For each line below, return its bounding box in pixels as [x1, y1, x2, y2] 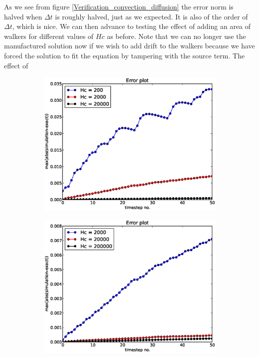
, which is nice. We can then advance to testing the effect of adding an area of [12, 21, 251, 31]
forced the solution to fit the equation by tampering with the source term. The [4, 50, 245, 60]
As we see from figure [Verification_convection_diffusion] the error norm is [4, 1, 234, 11]
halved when [4, 11, 42, 21]
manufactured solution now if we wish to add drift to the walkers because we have [4, 40, 255, 51]
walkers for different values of [4, 30, 94, 41]
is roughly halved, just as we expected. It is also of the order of [55, 11, 248, 21]
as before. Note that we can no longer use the [107, 30, 246, 41]
